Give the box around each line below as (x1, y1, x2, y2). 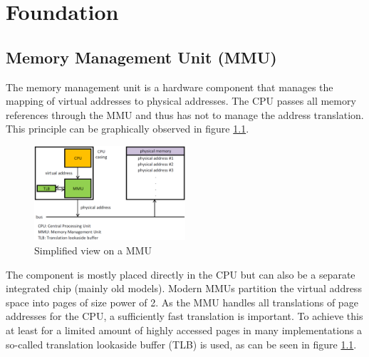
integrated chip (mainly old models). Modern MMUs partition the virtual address (6, 281, 362, 296)
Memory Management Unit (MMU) (6, 46, 277, 68)
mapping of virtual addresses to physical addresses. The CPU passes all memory (6, 93, 356, 108)
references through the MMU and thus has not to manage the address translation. (6, 107, 364, 122)
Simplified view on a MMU (34, 243, 152, 258)
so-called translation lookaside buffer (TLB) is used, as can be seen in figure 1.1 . (6, 336, 357, 351)
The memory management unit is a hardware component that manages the (6, 79, 333, 94)
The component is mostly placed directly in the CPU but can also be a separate (6, 267, 355, 281)
